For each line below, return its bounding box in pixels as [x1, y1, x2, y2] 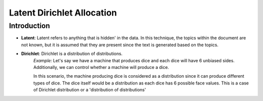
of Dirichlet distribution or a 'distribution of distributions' [33, 87, 146, 93]
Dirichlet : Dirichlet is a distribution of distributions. [21, 51, 123, 57]
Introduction [9, 21, 50, 30]
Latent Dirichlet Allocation [9, 7, 117, 18]
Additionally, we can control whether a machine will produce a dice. [33, 64, 169, 70]
